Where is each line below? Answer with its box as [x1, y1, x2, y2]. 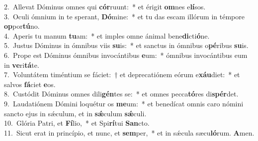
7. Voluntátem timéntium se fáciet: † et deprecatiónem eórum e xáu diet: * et [4, 69, 240, 80]
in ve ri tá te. [4, 59, 39, 70]
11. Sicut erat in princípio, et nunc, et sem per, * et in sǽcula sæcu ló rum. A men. [4, 127, 255, 138]
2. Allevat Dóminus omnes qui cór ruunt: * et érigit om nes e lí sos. [4, 1, 206, 11]
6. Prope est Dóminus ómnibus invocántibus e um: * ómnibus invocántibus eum [4, 49, 248, 60]
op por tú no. [4, 21, 40, 31]
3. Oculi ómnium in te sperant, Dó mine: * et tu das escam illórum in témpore [4, 11, 245, 21]
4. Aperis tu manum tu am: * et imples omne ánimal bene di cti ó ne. [4, 30, 210, 41]
